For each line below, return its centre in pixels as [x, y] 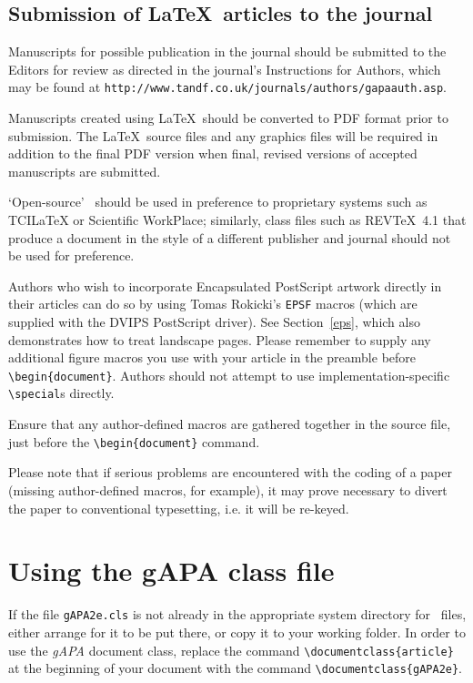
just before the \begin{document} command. [134, 441]
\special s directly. [61, 393]
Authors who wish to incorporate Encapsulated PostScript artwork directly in [225, 285]
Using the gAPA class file [171, 571]
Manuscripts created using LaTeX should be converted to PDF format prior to [228, 118]
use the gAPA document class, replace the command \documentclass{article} [231, 650]
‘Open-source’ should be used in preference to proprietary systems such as [218, 202]
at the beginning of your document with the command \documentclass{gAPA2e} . [236, 668]
